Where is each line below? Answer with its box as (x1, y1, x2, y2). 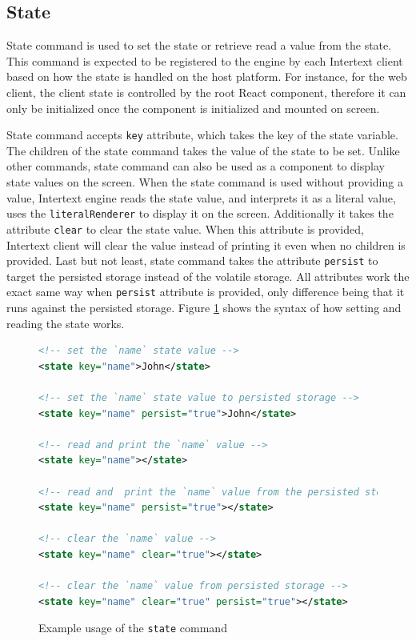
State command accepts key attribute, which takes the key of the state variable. (6, 126, 398, 143)
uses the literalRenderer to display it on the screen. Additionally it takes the (6, 205, 394, 222)
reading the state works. (6, 314, 125, 331)
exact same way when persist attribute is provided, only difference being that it (6, 283, 405, 300)
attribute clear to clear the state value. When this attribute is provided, (6, 220, 364, 237)
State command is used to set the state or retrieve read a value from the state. (6, 37, 392, 54)
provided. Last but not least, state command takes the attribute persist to (6, 252, 378, 269)
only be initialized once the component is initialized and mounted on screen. (6, 99, 380, 116)
